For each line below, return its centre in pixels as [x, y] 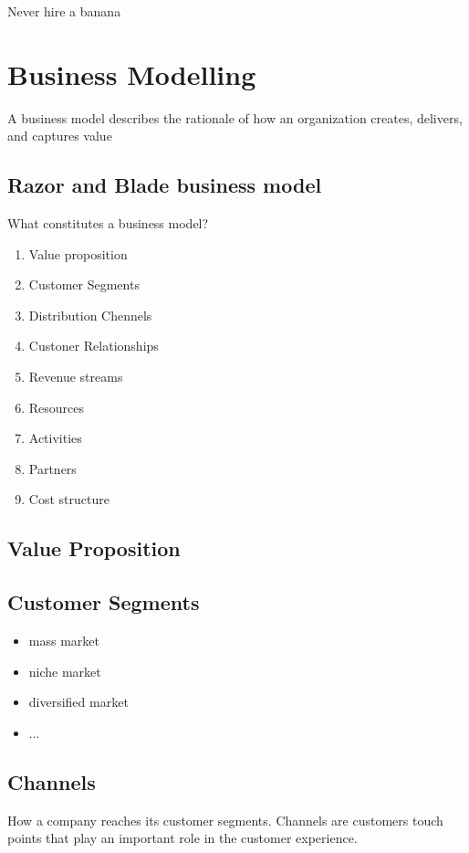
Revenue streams [76, 377]
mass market [64, 641]
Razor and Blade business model [165, 185]
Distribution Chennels [90, 315]
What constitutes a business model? [108, 223]
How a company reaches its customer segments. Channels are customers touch [225, 820]
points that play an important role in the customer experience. [182, 838]
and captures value [60, 136]
